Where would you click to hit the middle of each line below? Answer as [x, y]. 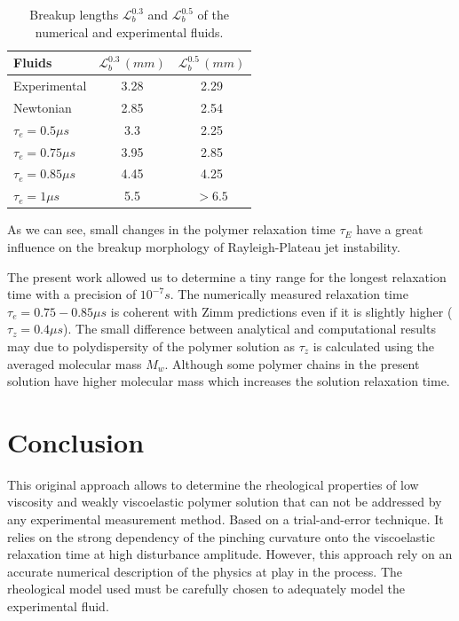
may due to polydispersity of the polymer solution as [151, 346]
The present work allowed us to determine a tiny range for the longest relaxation [227, 276]
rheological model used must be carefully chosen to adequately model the [206, 589]
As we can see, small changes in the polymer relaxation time [171, 229]
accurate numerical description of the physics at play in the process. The [205, 571]
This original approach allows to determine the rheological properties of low [213, 484]
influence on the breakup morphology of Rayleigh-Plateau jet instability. [204, 246]
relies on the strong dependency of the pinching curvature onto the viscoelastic [221, 536]
